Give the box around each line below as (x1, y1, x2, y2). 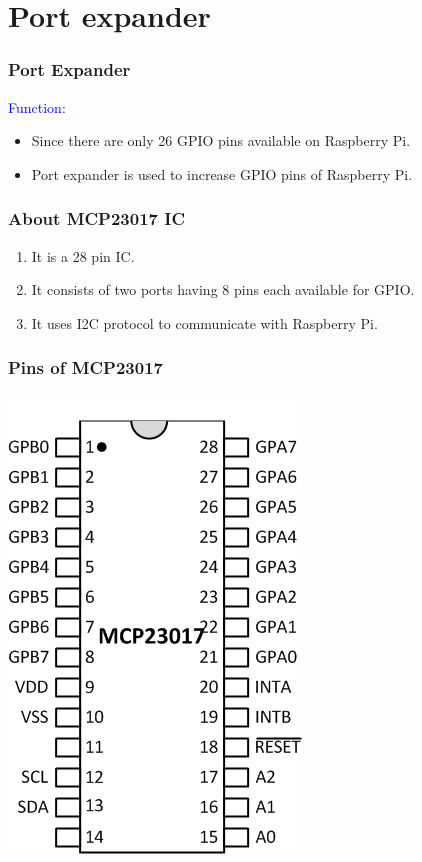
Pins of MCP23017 (8, 355, 163, 380)
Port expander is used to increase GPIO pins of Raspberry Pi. (31, 163, 413, 184)
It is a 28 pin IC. (31, 245, 135, 266)
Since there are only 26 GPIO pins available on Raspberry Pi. (31, 130, 411, 151)
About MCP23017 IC (8, 206, 185, 231)
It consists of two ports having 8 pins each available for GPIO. (31, 279, 415, 300)
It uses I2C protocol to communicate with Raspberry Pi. (31, 312, 378, 333)
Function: (8, 96, 66, 117)
